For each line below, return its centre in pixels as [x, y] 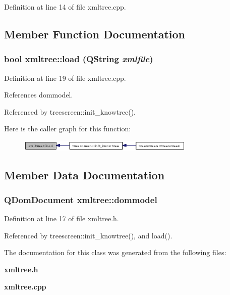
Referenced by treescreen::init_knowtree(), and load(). [88, 235]
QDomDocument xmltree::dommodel [81, 199]
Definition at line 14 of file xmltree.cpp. [65, 7]
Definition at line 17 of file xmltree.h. [62, 218]
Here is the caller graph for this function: [68, 129]
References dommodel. [39, 95]
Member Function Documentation [95, 34]
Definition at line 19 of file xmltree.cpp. [65, 78]
